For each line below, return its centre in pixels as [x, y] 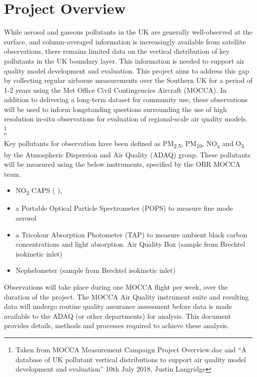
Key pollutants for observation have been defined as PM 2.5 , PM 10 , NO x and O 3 [124, 144]
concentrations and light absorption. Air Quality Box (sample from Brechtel [130, 244]
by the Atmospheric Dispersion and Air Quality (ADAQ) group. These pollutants [127, 154]
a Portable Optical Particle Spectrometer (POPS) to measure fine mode [124, 208]
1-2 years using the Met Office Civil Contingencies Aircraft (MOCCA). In [115, 90]
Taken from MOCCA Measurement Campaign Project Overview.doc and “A [131, 349]
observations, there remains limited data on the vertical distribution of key [117, 51]
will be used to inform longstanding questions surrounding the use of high [115, 109]
